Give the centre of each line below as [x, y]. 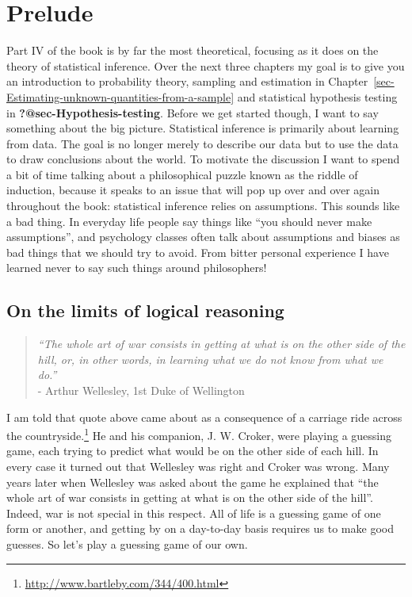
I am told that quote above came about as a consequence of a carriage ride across [204, 417]
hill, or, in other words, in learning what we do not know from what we [210, 359]
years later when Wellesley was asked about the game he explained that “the [193, 482]
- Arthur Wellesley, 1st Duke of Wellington [141, 390]
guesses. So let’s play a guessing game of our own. [127, 544]
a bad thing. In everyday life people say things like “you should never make [189, 221]
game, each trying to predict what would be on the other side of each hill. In [193, 451]
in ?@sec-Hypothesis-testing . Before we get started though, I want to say [193, 112]
